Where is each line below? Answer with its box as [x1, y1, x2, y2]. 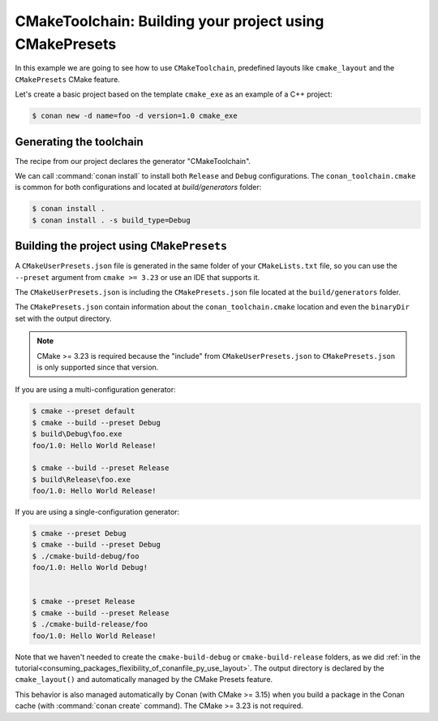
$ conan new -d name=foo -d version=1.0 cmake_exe [32, 111, 238, 121]
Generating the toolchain [15, 135, 144, 149]
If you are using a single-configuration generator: [15, 507, 180, 517]
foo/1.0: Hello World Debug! [32, 563, 148, 572]
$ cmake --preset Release [32, 597, 135, 607]
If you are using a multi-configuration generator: [15, 385, 176, 395]
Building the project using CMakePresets [15, 240, 227, 253]
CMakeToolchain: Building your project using [15, 12, 324, 30]
